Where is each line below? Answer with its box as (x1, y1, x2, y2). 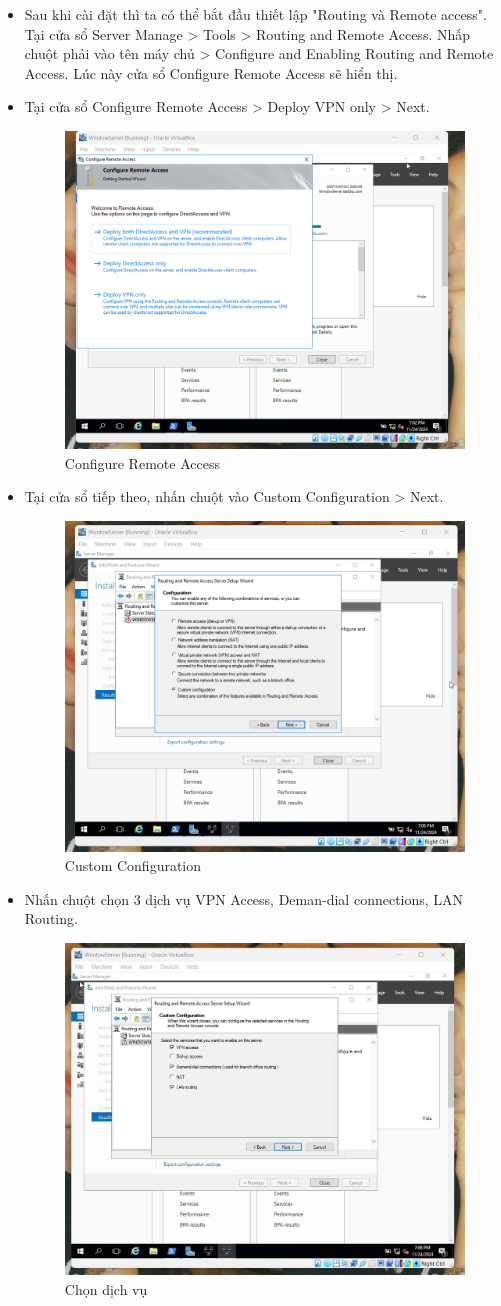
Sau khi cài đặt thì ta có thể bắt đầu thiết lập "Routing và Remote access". (24, 4, 487, 24)
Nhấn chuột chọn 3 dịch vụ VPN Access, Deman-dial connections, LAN (24, 888, 464, 909)
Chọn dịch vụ (64, 1279, 148, 1300)
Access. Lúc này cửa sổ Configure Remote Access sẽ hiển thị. (24, 62, 398, 83)
